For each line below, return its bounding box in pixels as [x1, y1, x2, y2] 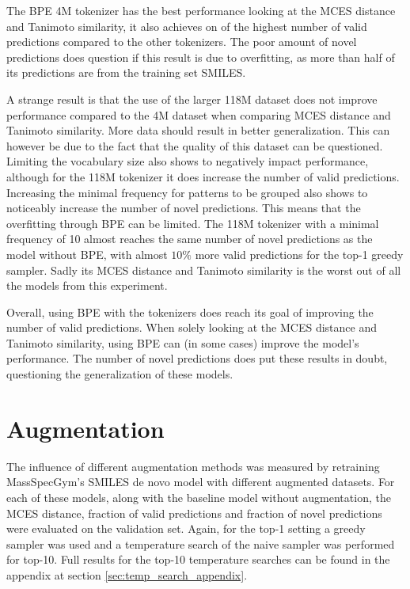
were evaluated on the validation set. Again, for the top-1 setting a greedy [6, 520, 366, 537]
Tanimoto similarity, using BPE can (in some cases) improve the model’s [6, 334, 359, 351]
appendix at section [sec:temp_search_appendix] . [6, 566, 248, 583]
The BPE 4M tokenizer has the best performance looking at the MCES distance [6, 2, 396, 18]
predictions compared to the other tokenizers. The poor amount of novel [6, 33, 357, 50]
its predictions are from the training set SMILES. [6, 64, 246, 81]
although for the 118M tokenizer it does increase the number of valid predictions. [6, 168, 400, 184]
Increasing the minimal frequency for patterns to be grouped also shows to [6, 184, 368, 200]
